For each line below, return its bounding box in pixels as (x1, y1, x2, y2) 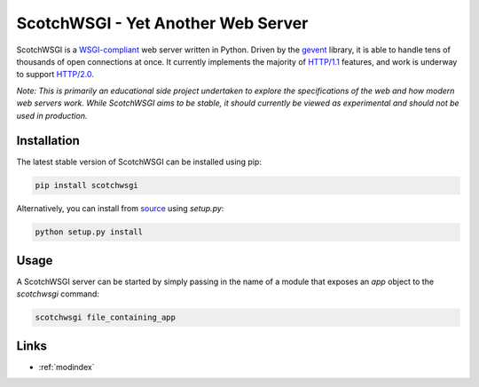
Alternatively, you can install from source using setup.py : (16, 203, 224, 214)
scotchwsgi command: (16, 288, 99, 299)
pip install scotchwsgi (35, 180, 139, 191)
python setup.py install (35, 227, 144, 237)
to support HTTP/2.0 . (16, 69, 95, 80)
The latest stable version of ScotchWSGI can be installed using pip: (16, 156, 262, 168)
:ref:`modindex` (38, 361, 95, 372)
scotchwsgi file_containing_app (35, 312, 177, 323)
